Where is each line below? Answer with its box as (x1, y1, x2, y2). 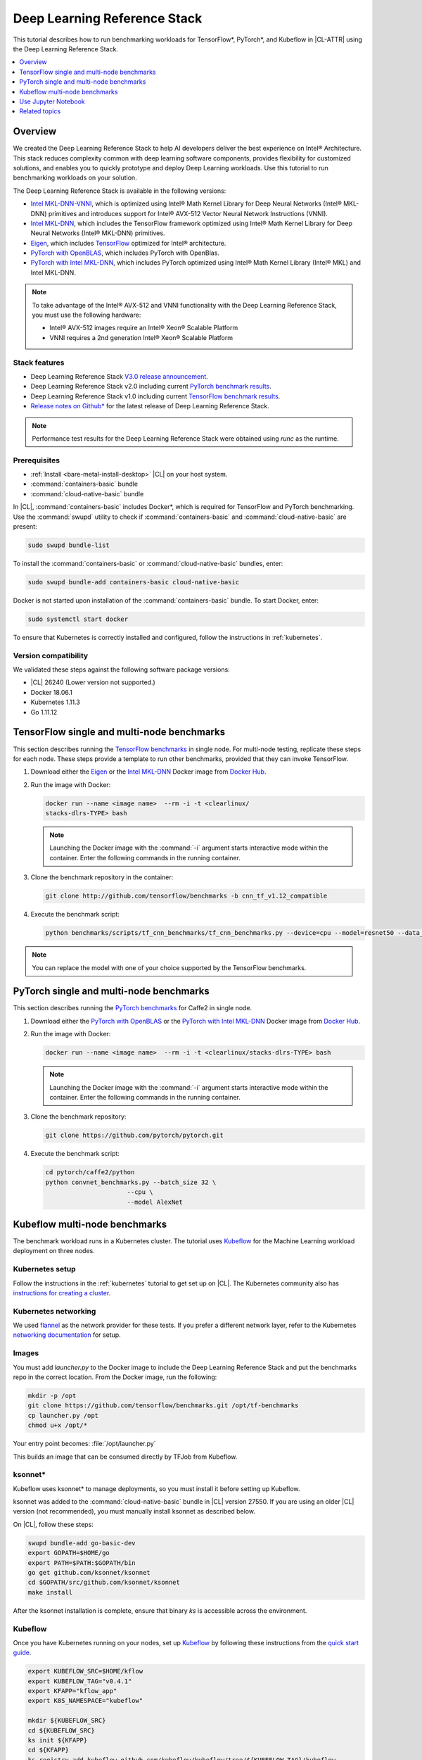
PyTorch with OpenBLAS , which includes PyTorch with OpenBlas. (30, 249, 219, 257)
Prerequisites (13, 455, 60, 465)
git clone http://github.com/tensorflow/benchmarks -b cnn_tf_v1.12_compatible (45, 892, 328, 900)
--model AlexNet (127, 1198, 183, 1206)
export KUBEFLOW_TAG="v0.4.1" (27, 1677, 132, 1685)
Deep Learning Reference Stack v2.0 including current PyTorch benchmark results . (30, 382, 272, 391)
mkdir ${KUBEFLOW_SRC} (27, 1716, 106, 1725)
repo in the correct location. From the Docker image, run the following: (13, 1373, 217, 1381)
